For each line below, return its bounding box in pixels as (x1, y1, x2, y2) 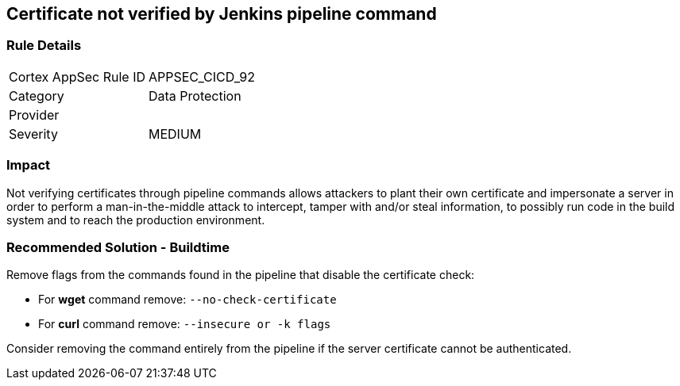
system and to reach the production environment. (6, 212, 265, 227)
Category (9, 87, 64, 104)
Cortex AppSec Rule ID (9, 68, 146, 85)
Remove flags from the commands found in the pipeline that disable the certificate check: (6, 268, 475, 282)
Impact (6, 157, 51, 174)
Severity (9, 125, 58, 142)
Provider (9, 106, 60, 123)
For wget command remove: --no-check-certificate (38, 292, 337, 307)
